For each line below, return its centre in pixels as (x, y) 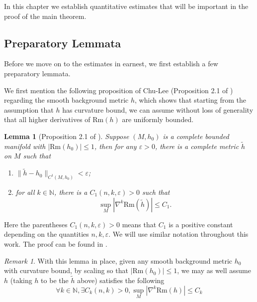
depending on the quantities (46, 234)
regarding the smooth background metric (66, 100)
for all (25, 192)
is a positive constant (201, 224)
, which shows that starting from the (190, 100)
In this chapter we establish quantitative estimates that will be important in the (126, 6)
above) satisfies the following (121, 280)
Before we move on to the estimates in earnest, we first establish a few (111, 64)
